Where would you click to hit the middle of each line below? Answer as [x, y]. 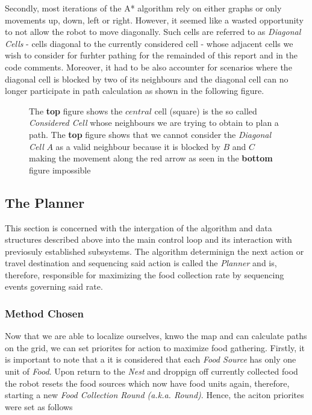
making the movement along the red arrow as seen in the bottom [151, 158]
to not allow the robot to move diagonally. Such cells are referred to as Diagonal [153, 32]
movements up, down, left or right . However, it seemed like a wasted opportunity [154, 20]
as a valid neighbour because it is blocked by [138, 146]
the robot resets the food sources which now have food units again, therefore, [147, 383]
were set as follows [39, 406]
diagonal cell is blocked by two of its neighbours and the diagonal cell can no [147, 79]
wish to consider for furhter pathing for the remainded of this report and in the [151, 55]
